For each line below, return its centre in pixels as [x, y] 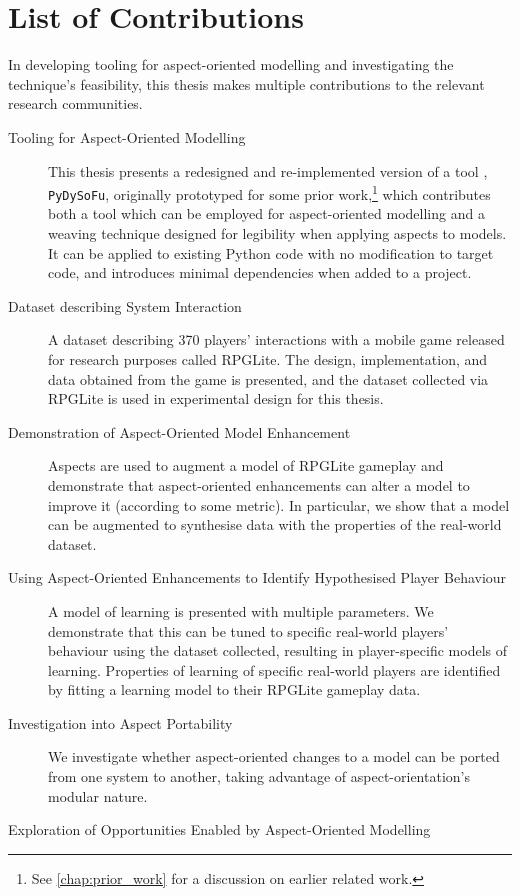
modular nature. [98, 795]
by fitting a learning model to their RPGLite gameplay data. [234, 689]
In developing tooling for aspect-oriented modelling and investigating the [231, 64]
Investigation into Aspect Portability [120, 722]
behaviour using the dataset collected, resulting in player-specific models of [278, 650]
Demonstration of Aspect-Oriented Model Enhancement [179, 431]
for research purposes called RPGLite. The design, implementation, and [268, 358]
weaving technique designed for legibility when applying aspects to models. [277, 233]
